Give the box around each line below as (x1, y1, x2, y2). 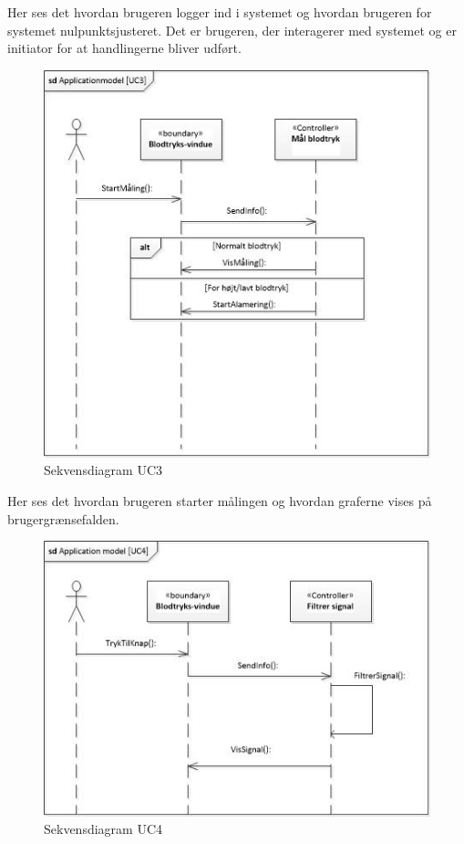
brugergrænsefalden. (7, 509, 119, 528)
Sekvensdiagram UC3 (44, 460, 163, 480)
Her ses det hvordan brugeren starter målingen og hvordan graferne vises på (7, 491, 432, 510)
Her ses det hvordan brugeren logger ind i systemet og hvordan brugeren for (7, 3, 432, 21)
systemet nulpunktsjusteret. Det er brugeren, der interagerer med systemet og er (7, 20, 457, 39)
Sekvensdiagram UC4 (44, 819, 163, 839)
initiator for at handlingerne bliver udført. (7, 38, 242, 58)
